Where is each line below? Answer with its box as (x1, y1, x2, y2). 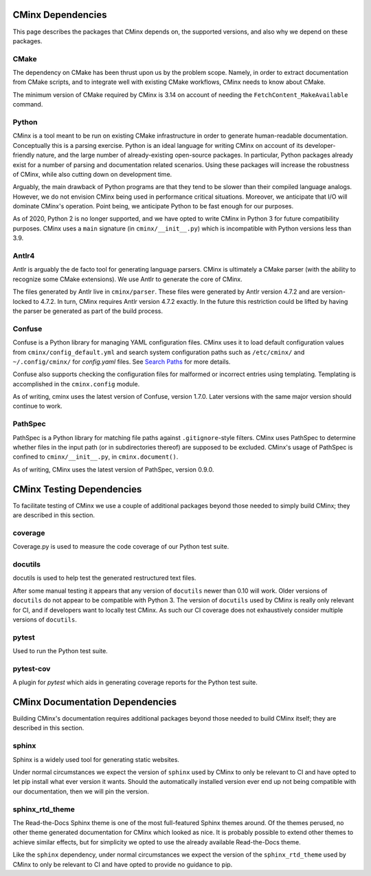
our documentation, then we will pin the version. (12, 787, 149, 796)
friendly (12, 151, 35, 160)
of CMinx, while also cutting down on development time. (12, 170, 172, 178)
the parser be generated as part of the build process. (12, 307, 164, 315)
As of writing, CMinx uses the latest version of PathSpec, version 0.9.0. (12, 465, 214, 474)
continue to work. (12, 402, 63, 410)
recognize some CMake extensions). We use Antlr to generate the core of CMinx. (12, 275, 243, 283)
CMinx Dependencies (12, 9, 107, 21)
